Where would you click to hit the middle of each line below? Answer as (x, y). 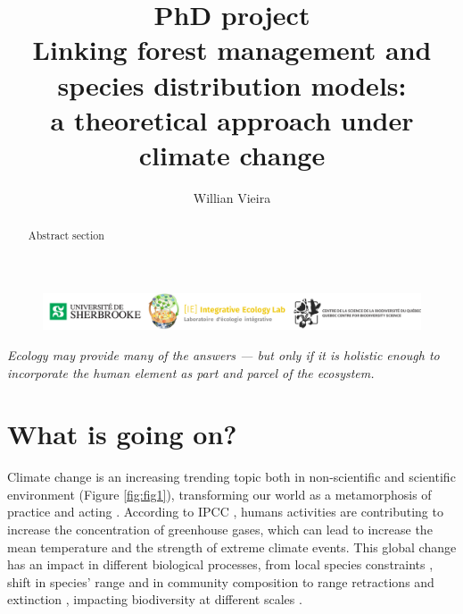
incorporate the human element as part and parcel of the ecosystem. (191, 372)
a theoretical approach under (232, 119)
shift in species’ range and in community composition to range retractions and (221, 581)
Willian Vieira (232, 197)
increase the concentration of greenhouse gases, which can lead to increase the (220, 530)
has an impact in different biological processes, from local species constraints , (220, 564)
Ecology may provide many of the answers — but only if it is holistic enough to (223, 354)
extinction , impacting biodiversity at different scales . (155, 599)
